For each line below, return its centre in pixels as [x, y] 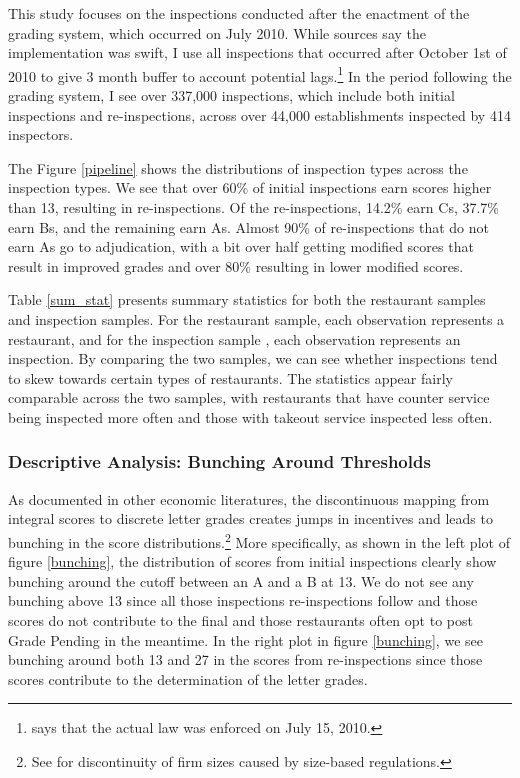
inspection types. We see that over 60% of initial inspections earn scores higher [250, 187]
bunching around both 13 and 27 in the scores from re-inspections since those [245, 659]
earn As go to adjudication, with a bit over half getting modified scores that [241, 246]
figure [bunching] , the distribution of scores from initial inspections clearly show [252, 561]
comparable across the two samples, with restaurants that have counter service [249, 397]
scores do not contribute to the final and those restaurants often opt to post [240, 619]
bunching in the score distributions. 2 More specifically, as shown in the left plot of [259, 540]
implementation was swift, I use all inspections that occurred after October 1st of [257, 52]
